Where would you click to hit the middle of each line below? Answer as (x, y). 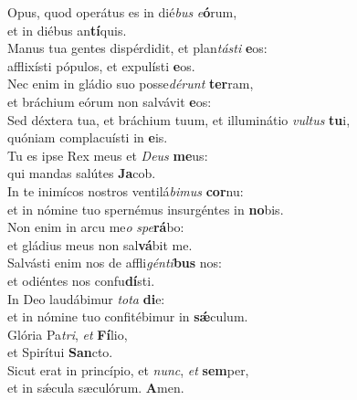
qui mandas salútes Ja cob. (82, 173)
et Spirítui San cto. (60, 352)
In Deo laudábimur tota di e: (86, 298)
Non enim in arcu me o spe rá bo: (96, 227)
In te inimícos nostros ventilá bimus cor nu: (126, 190)
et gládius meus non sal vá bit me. (100, 244)
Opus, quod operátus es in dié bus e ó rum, (122, 12)
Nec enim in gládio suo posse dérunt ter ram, (131, 84)
